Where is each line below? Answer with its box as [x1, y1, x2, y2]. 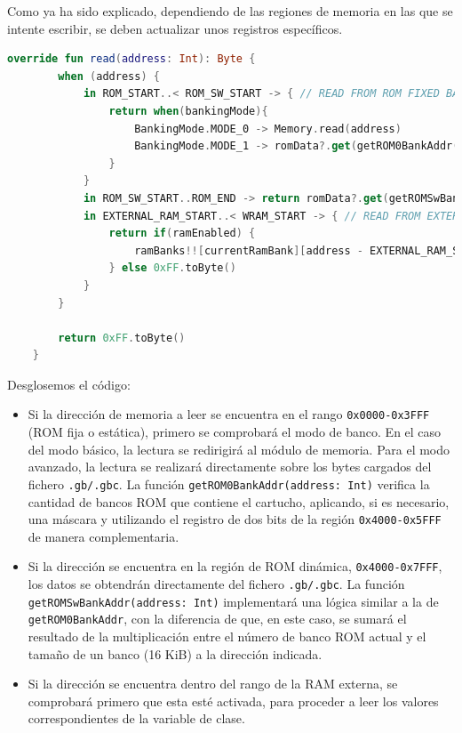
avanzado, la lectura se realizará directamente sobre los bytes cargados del [28, 457, 432, 476]
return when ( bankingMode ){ [108, 104, 268, 117]
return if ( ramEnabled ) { [108, 227, 256, 240]
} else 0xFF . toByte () [108, 262, 236, 275]
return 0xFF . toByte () [58, 331, 186, 344]
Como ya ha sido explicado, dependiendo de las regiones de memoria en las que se [7, 2, 453, 20]
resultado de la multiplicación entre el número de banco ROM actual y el [28, 627, 426, 646]
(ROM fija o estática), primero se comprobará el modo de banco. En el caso [28, 423, 442, 441]
